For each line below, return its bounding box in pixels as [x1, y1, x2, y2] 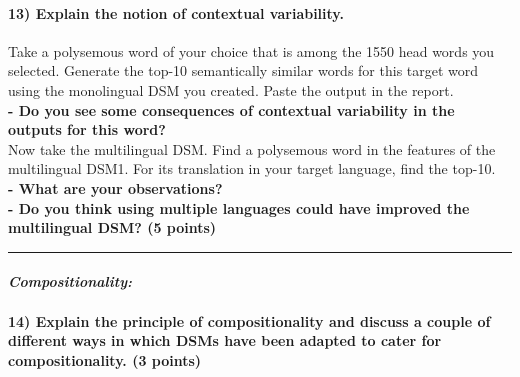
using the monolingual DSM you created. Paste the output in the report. [8, 79, 454, 100]
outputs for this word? [8, 119, 166, 140]
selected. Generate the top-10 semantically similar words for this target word [8, 60, 479, 81]
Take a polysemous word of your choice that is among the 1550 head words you [8, 40, 495, 61]
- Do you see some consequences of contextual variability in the [8, 99, 455, 120]
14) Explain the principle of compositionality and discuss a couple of [8, 310, 491, 331]
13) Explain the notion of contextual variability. [8, 2, 344, 23]
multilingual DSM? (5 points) [8, 217, 217, 238]
